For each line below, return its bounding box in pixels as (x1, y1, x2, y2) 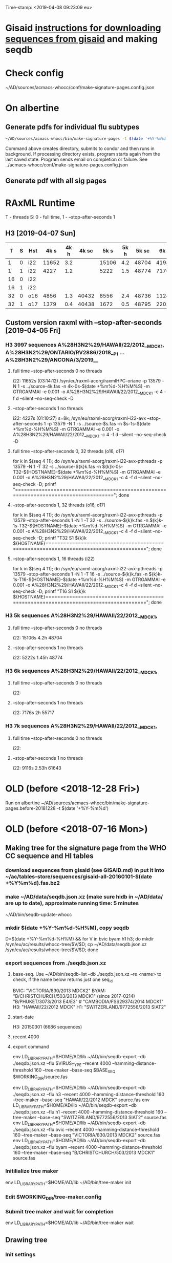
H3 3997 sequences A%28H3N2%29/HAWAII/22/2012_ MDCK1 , (5, 341, 165, 350)
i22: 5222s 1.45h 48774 (12, 654, 63, 660)
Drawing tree (5, 1236, 48, 1245)
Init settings (5, 1251, 36, 1258)
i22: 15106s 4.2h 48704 (12, 634, 62, 640)
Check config (5, 68, 64, 79)
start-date (12, 1014, 34, 1020)
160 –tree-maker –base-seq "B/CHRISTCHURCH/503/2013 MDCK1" (12, 1149, 155, 1155)
